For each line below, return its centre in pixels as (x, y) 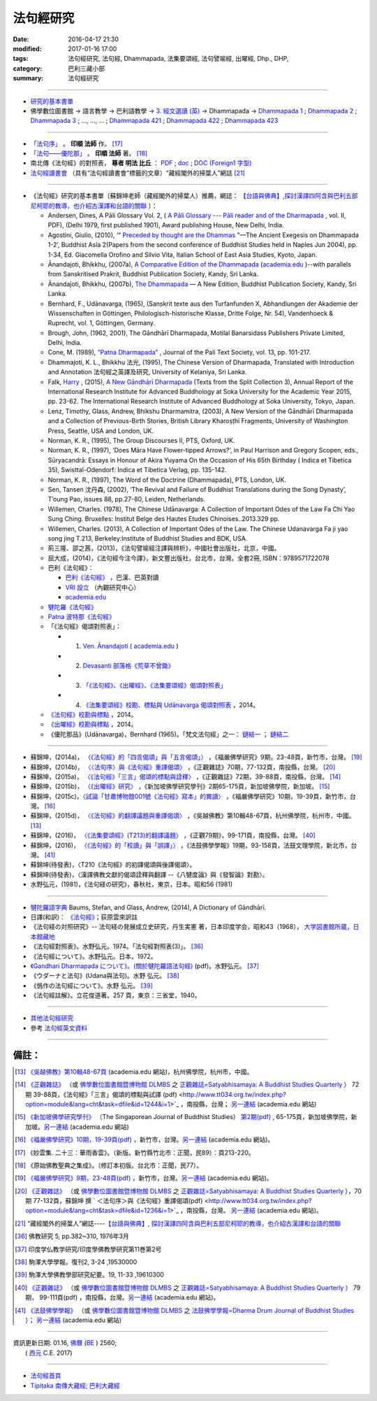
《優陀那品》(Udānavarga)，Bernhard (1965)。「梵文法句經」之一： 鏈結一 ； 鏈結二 (168, 734)
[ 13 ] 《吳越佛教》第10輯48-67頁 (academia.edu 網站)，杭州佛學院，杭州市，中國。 (134, 1072)
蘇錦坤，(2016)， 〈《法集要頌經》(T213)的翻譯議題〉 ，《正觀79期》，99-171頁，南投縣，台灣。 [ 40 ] (173, 835)
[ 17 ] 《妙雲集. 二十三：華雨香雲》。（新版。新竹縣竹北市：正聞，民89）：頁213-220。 (135, 1152)
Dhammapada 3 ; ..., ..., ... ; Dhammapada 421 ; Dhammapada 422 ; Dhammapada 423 (154, 121)
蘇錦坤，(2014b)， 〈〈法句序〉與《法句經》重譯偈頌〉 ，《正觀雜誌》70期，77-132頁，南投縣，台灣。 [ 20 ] (183, 767)
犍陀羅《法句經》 (72, 607)
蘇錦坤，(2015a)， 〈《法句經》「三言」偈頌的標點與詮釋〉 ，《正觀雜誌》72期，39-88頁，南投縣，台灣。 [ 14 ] (186, 776)
